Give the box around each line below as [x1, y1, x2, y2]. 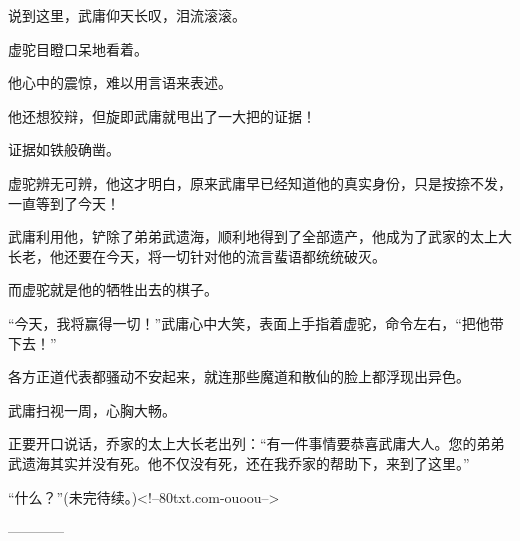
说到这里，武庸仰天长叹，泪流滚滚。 [8, 5, 246, 25]
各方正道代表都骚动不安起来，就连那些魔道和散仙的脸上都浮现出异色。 [8, 366, 470, 387]
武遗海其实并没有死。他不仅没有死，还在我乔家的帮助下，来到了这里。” [8, 452, 470, 473]
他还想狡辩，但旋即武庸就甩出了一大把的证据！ [8, 105, 316, 126]
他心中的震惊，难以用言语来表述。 [8, 72, 232, 93]
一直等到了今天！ [8, 192, 120, 213]
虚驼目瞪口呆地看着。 [8, 38, 148, 59]
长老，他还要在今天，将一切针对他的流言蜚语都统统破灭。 [8, 245, 386, 266]
